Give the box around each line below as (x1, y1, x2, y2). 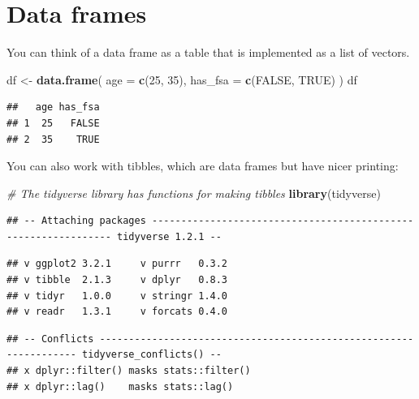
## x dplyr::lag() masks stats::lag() (6, 380, 234, 393)
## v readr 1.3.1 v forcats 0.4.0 (6, 306, 228, 318)
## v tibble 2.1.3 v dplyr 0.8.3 (6, 274, 228, 286)
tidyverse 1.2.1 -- (117, 230, 222, 242)
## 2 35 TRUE (6, 133, 100, 145)
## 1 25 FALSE (6, 117, 100, 129)
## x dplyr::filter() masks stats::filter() (6, 365, 251, 377)
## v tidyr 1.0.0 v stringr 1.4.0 (6, 290, 228, 302)
